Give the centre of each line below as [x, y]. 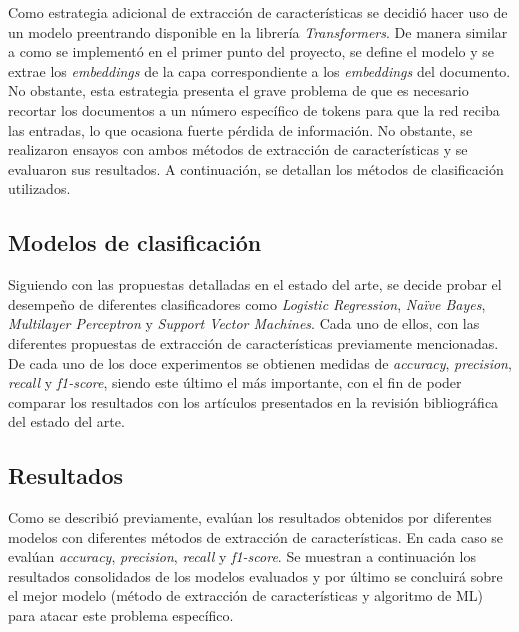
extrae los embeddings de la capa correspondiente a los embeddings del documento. [259, 70]
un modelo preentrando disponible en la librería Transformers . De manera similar [258, 31]
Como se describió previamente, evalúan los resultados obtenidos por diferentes [250, 517]
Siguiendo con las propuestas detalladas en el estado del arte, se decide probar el [255, 284]
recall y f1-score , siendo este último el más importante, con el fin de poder [235, 382]
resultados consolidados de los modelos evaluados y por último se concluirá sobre [255, 575]
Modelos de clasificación [135, 242]
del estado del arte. [66, 421]
